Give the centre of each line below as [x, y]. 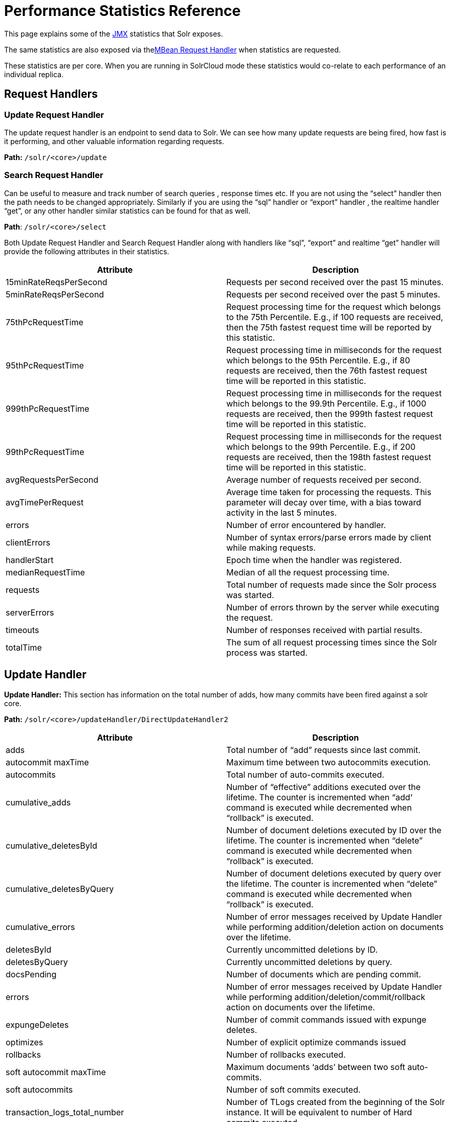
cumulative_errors [40, 927]
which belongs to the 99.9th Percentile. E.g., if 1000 [326, 403]
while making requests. [271, 547]
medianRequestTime [46, 572]
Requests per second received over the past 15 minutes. [335, 282]
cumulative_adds [38, 802]
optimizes [24, 1042]
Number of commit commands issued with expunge [327, 1019]
